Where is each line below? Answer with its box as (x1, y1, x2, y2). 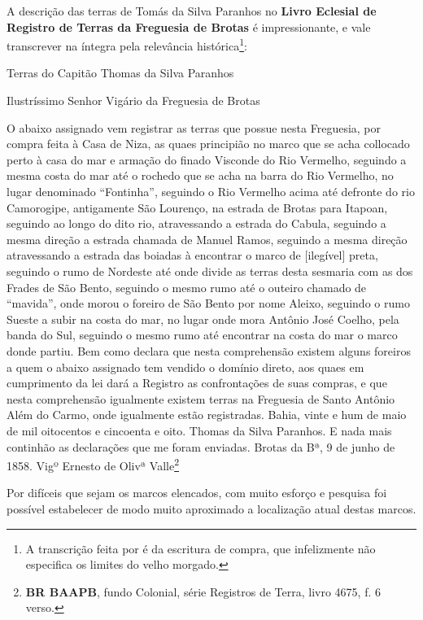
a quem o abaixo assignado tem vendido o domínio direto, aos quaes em (7, 358, 364, 375)
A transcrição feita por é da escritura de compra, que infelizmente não (25, 539, 376, 557)
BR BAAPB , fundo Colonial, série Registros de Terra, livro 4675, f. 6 (25, 583, 382, 600)
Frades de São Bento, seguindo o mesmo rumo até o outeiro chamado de (7, 278, 367, 295)
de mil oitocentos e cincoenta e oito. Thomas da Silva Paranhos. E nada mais (7, 421, 392, 439)
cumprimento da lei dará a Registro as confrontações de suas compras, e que (7, 374, 387, 391)
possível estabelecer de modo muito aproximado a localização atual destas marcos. (7, 500, 416, 517)
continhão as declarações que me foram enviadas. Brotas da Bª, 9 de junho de (7, 438, 395, 455)
